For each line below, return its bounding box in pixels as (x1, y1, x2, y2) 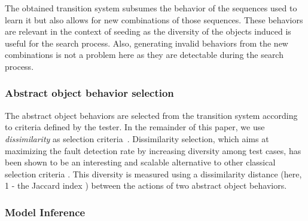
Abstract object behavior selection (5, 85, 174, 100)
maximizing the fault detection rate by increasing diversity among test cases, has (5, 144, 301, 156)
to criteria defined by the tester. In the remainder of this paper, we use (5, 121, 265, 133)
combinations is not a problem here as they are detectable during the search (5, 48, 283, 61)
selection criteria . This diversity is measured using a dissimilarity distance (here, (5, 167, 302, 180)
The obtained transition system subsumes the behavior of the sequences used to (5, 2, 297, 14)
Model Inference (5, 204, 86, 219)
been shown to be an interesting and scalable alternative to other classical (5, 156, 276, 168)
